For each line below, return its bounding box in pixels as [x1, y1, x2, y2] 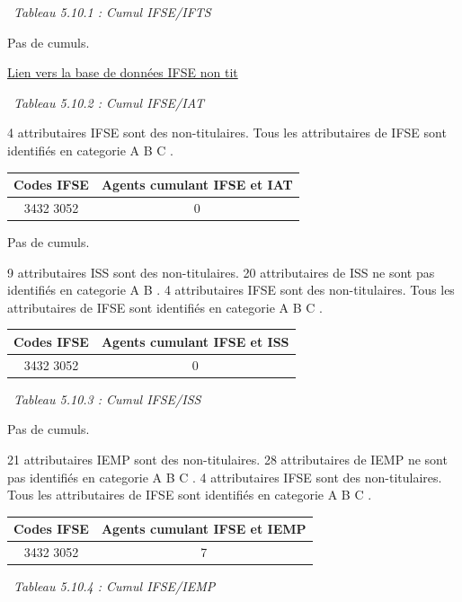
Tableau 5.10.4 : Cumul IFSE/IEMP [13, 577, 216, 596]
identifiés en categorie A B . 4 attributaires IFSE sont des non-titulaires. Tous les [7, 280, 455, 299]
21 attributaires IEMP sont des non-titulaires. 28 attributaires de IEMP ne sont [7, 450, 448, 468]
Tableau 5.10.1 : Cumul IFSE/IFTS [13, 3, 211, 21]
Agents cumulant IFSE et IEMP [101, 519, 307, 538]
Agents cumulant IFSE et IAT [101, 175, 293, 194]
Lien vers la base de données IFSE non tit [7, 63, 238, 82]
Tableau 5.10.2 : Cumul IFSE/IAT [13, 93, 204, 111]
